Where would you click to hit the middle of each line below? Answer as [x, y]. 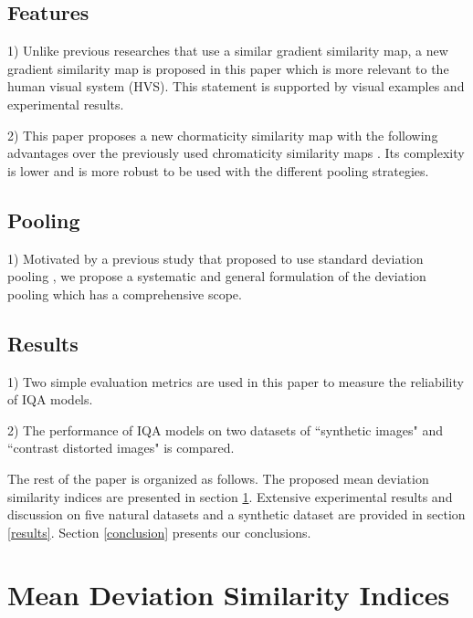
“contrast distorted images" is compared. [121, 448]
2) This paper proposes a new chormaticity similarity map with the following [223, 135]
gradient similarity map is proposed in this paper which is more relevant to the [228, 68]
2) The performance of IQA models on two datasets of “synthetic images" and [225, 429]
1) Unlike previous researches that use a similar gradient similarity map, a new [228, 51]
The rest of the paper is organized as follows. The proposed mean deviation [218, 478]
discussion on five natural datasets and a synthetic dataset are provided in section [236, 514]
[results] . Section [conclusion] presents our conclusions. [159, 532]
